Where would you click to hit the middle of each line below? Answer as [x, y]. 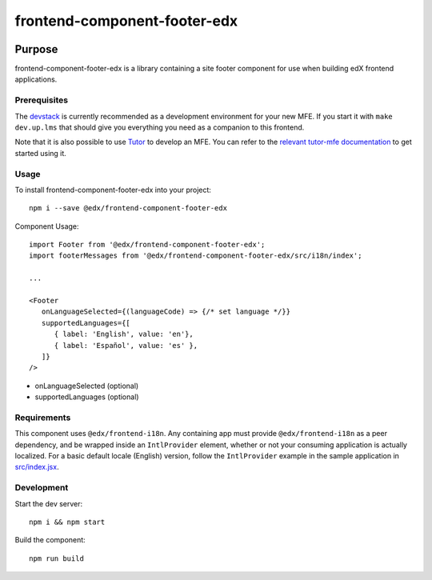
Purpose [36, 49]
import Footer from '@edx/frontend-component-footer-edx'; [147, 245]
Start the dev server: [49, 503]
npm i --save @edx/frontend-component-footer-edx [128, 208]
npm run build [56, 558]
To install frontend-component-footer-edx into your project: [113, 190]
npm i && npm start [67, 522]
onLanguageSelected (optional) [87, 386]
